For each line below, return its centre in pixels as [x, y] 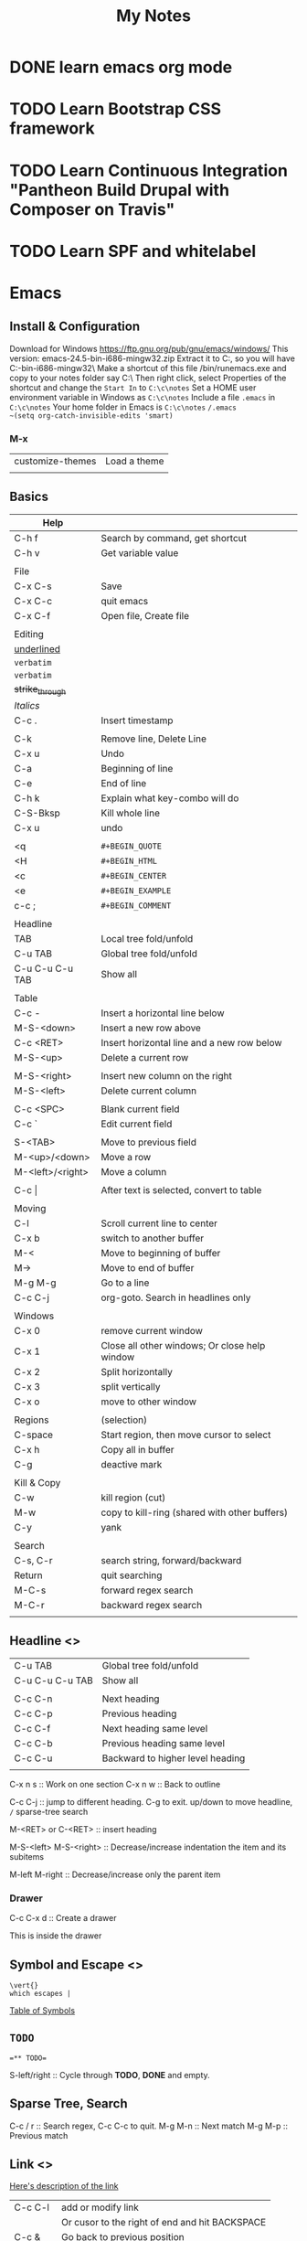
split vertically [130, 1387]
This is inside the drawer [56, 1936]
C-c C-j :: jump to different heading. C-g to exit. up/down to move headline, [151, 1801]
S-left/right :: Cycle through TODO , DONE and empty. [110, 2075]
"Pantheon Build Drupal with [120, 190]
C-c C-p [33, 1713]
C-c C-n [33, 1699]
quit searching [131, 1575]
